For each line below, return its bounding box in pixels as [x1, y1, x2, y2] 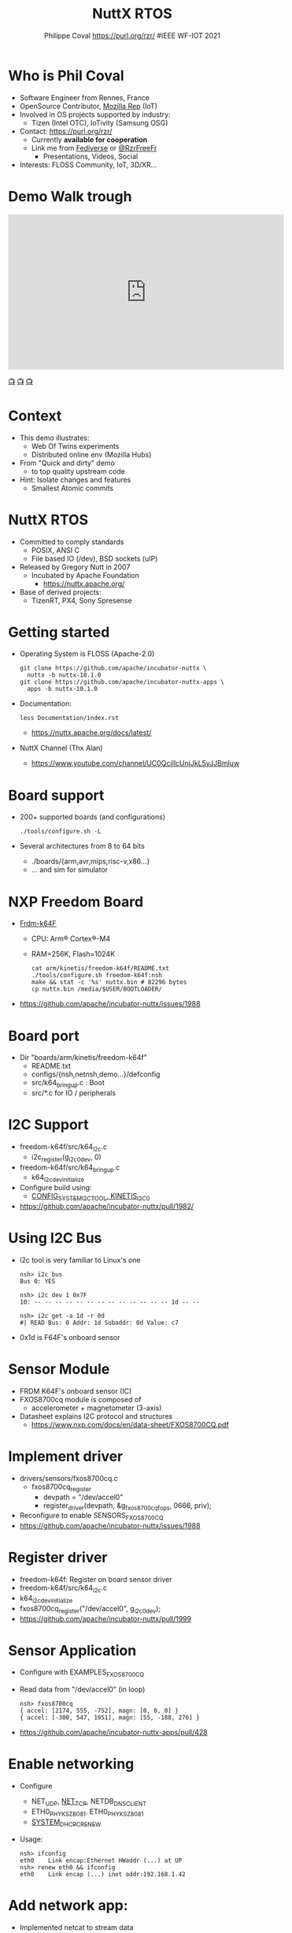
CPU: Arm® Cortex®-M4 [31, 934, 111, 943]
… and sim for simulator [31, 865, 109, 875]
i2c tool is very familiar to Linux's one [19, 1255, 141, 1264]
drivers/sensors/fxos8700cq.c [19, 1473, 118, 1483]
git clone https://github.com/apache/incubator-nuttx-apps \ [19, 678, 225, 686]
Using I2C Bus [8, 1230, 102, 1247]
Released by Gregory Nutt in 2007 [19, 562, 131, 572]
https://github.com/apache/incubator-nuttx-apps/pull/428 [19, 1728, 208, 1737]
